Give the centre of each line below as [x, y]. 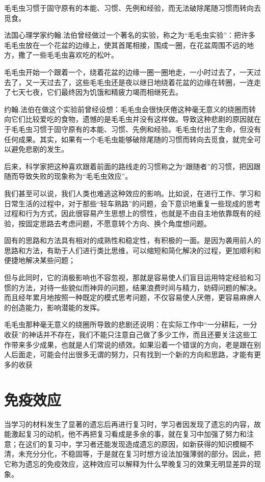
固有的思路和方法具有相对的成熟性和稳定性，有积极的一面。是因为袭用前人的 [132, 240]
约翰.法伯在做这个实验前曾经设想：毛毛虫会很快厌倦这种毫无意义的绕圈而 [126, 109]
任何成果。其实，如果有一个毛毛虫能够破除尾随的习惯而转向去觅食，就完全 [129, 139]
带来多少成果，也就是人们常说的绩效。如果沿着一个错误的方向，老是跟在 [132, 344]
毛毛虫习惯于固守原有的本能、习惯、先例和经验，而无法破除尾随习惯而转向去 [132, 8]
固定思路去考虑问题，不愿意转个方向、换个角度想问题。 [118, 223]
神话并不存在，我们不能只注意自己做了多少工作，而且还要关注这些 [139, 334]
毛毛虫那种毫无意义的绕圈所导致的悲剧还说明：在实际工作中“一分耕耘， [124, 324]
